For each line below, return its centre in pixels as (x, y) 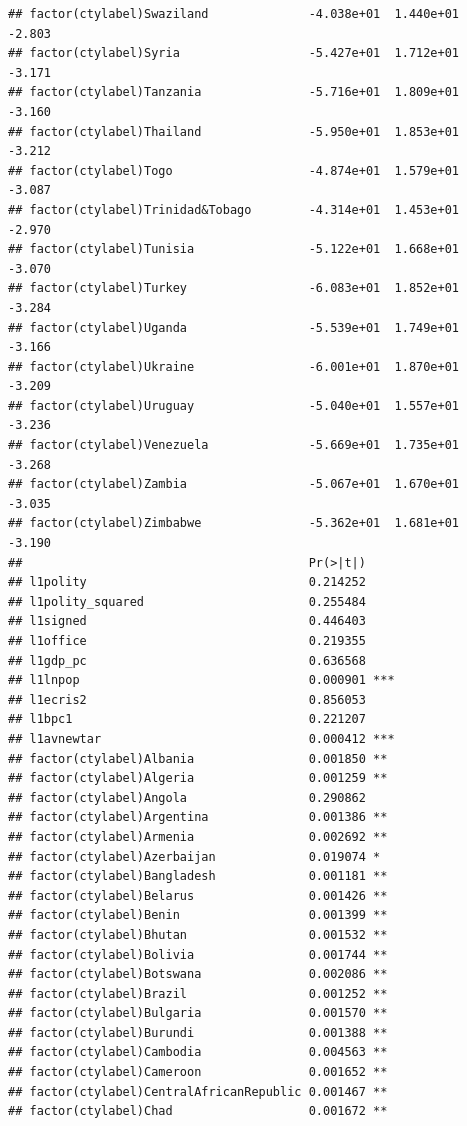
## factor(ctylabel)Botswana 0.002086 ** (198, 974)
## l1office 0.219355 (187, 641)
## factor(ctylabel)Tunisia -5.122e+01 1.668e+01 (234, 249)
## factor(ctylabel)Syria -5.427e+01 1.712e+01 (234, 53)
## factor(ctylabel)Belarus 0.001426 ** (198, 895)
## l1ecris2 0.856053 (187, 699)
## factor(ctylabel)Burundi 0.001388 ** (198, 1032)
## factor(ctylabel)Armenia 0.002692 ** (198, 836)
